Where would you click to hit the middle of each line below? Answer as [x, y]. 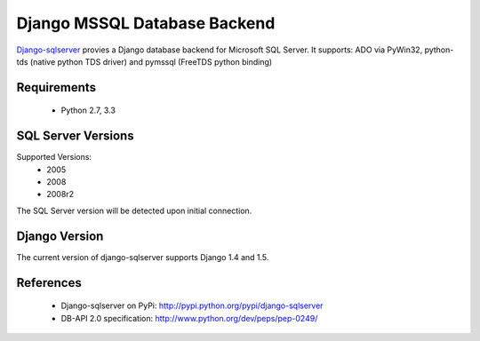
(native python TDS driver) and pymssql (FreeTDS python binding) [151, 61]
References [49, 283]
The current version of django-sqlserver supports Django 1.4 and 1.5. [143, 257]
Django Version [60, 236]
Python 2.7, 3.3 [88, 110]
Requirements [56, 87]
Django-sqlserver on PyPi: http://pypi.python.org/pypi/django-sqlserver [192, 305]
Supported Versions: [54, 157]
